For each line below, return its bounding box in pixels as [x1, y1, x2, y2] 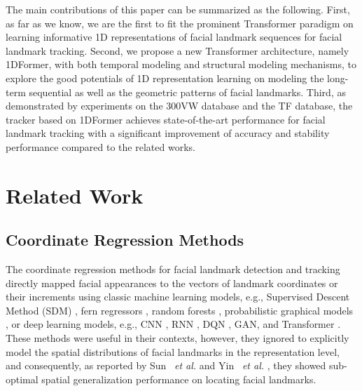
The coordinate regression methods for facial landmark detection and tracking [6, 262, 340, 277]
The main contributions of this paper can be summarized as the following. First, [6, 2, 350, 16]
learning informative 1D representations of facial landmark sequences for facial [6, 29, 342, 44]
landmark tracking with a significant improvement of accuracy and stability [6, 126, 330, 140]
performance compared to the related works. [6, 139, 195, 154]
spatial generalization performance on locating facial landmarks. [41, 371, 316, 386]
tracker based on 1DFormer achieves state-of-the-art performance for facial [6, 112, 326, 126]
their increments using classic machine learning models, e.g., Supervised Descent [6, 289, 350, 304]
